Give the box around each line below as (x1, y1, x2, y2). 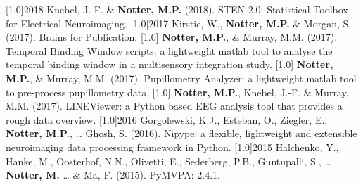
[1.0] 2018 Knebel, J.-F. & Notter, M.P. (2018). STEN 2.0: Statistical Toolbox (6, 2, 348, 16)
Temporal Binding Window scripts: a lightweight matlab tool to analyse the (6, 43, 333, 58)
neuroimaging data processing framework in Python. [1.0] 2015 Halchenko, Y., (6, 139, 339, 154)
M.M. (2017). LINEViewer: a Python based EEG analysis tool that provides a (6, 98, 343, 113)
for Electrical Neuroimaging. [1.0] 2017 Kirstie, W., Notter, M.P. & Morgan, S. (6, 15, 352, 30)
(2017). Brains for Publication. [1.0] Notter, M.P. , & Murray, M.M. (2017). (6, 30, 338, 44)
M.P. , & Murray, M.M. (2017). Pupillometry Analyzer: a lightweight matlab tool (6, 70, 357, 85)
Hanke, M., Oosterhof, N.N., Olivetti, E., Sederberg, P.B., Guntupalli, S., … (6, 153, 331, 168)
